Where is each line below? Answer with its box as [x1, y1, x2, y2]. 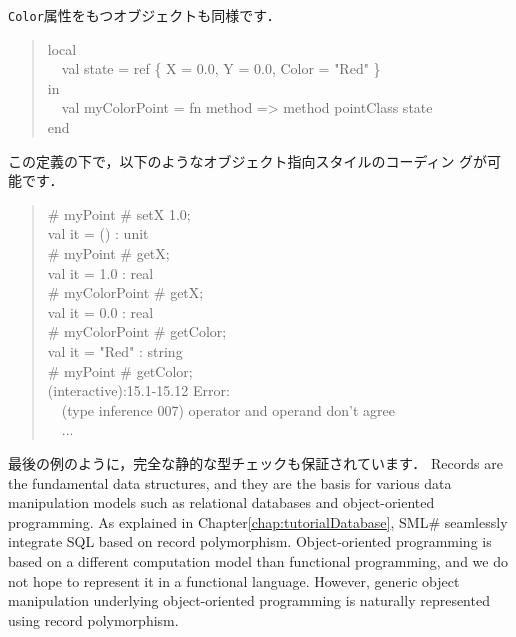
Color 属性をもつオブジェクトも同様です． [8, 5, 281, 25]
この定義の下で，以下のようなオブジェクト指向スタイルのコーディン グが [8, 150, 488, 171]
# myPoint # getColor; [47, 360, 193, 381]
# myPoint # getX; [47, 243, 170, 263]
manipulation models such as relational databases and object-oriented [8, 492, 435, 513]
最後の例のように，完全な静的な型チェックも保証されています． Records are [8, 452, 503, 473]
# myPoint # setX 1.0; [47, 203, 191, 224]
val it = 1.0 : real [47, 262, 154, 283]
